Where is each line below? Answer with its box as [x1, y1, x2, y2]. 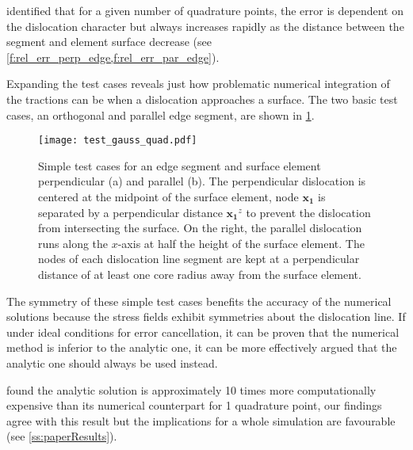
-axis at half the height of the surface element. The [117, 235, 365, 251]
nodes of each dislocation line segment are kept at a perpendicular [38, 250, 360, 267]
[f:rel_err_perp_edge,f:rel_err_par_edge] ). [6, 48, 220, 65]
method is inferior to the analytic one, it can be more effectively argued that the [6, 339, 397, 356]
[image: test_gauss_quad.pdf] [38, 135, 197, 147]
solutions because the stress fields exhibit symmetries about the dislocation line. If [6, 308, 406, 325]
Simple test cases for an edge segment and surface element [38, 157, 321, 174]
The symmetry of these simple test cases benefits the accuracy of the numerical [6, 292, 392, 309]
